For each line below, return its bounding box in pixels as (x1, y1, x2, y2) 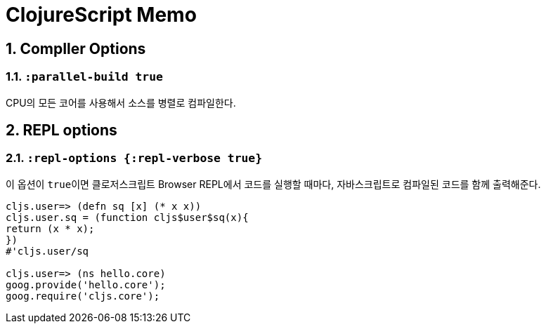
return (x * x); (6, 222, 95, 234)
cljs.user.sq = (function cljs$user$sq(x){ (6, 211, 249, 223)
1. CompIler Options (6, 39, 146, 58)
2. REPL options (6, 121, 117, 139)
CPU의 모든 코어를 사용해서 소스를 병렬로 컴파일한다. (6, 96, 236, 109)
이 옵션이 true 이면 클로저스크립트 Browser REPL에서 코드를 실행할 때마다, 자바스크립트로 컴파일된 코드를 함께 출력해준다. (6, 177, 541, 190)
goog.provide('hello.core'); (6, 278, 166, 290)
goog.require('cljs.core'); (6, 290, 160, 302)
